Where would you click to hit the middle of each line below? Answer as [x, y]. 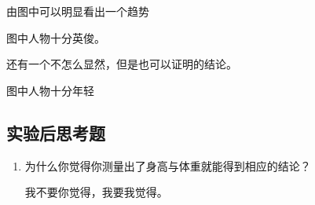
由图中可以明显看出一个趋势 [78, 11]
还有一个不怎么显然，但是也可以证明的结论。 [122, 64]
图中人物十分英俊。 [56, 37]
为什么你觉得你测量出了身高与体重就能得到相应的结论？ [168, 165]
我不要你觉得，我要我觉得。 [96, 192]
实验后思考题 [56, 132]
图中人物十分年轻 [50, 90]
